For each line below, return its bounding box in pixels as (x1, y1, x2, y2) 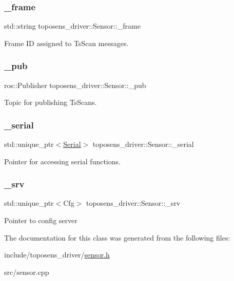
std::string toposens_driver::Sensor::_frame (4, 20, 141, 31)
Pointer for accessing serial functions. (4, 156, 121, 166)
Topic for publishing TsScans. (4, 97, 97, 107)
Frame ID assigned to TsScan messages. (4, 37, 129, 48)
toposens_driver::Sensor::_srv (86, 198, 181, 208)
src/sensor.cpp (4, 266, 49, 277)
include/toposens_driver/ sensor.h (4, 249, 110, 260)
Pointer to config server (4, 215, 77, 226)
